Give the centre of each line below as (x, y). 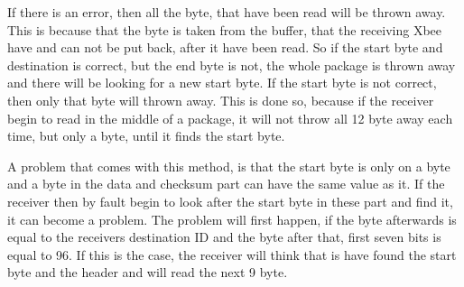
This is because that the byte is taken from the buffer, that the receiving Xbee (225, 29)
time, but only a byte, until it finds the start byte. (146, 136)
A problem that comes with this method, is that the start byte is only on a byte (229, 166)
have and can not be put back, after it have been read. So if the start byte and (225, 47)
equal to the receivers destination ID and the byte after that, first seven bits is (224, 237)
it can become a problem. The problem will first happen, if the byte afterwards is (232, 219)
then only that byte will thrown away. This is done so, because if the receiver (221, 100)
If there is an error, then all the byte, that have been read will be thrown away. (227, 12)
